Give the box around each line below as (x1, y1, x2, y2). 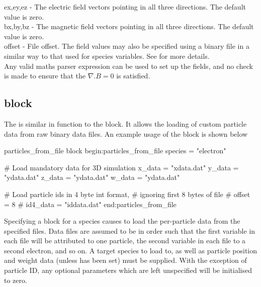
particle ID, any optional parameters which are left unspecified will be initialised (4, 265, 252, 275)
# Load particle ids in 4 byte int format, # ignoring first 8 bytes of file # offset (4, 188, 250, 199)
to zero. (4, 274, 27, 285)
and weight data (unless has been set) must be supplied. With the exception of (4, 255, 247, 265)
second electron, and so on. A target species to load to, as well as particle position (4, 245, 257, 255)
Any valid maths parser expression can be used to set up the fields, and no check (4, 60, 253, 71)
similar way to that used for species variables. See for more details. (4, 50, 210, 61)
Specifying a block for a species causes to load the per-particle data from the (4, 216, 240, 226)
